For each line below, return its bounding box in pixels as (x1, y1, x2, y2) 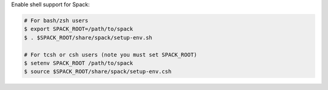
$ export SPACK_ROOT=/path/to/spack (24, 26, 134, 33)
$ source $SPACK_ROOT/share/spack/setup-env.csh (24, 68, 172, 75)
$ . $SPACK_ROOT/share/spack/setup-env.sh (24, 34, 152, 41)
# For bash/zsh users (24, 17, 89, 24)
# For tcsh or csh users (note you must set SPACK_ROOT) (24, 51, 197, 58)
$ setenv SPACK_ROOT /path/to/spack (24, 60, 134, 66)
